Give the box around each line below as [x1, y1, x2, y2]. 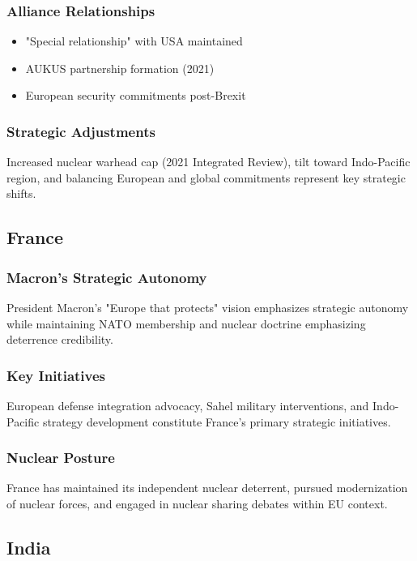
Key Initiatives [6, 365, 106, 385]
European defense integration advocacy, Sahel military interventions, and [6, 397, 369, 413]
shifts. [6, 185, 36, 202]
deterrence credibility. [6, 331, 113, 348]
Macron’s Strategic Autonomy [6, 267, 207, 287]
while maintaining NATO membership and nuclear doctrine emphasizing [6, 315, 366, 332]
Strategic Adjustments [6, 121, 155, 141]
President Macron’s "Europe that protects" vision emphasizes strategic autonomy [6, 299, 409, 315]
